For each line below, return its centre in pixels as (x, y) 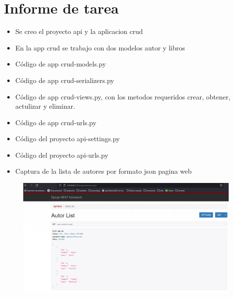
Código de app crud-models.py (61, 64)
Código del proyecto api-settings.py (68, 139)
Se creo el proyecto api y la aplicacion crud (79, 31)
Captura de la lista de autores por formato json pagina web (103, 171)
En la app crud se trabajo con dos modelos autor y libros (100, 47)
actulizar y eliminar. (45, 106)
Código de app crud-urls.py (56, 122)
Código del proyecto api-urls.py (62, 155)
